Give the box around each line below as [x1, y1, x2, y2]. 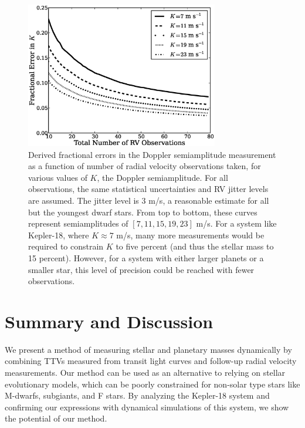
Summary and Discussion [5, 309, 213, 333]
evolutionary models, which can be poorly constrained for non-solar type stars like [5, 378, 300, 390]
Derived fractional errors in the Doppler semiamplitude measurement [28, 148, 276, 160]
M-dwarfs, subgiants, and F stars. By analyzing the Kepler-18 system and [5, 389, 270, 402]
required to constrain [28, 240, 104, 252]
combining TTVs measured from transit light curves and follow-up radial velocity [5, 355, 297, 367]
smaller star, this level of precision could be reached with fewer [28, 263, 255, 275]
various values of [28, 171, 87, 183]
